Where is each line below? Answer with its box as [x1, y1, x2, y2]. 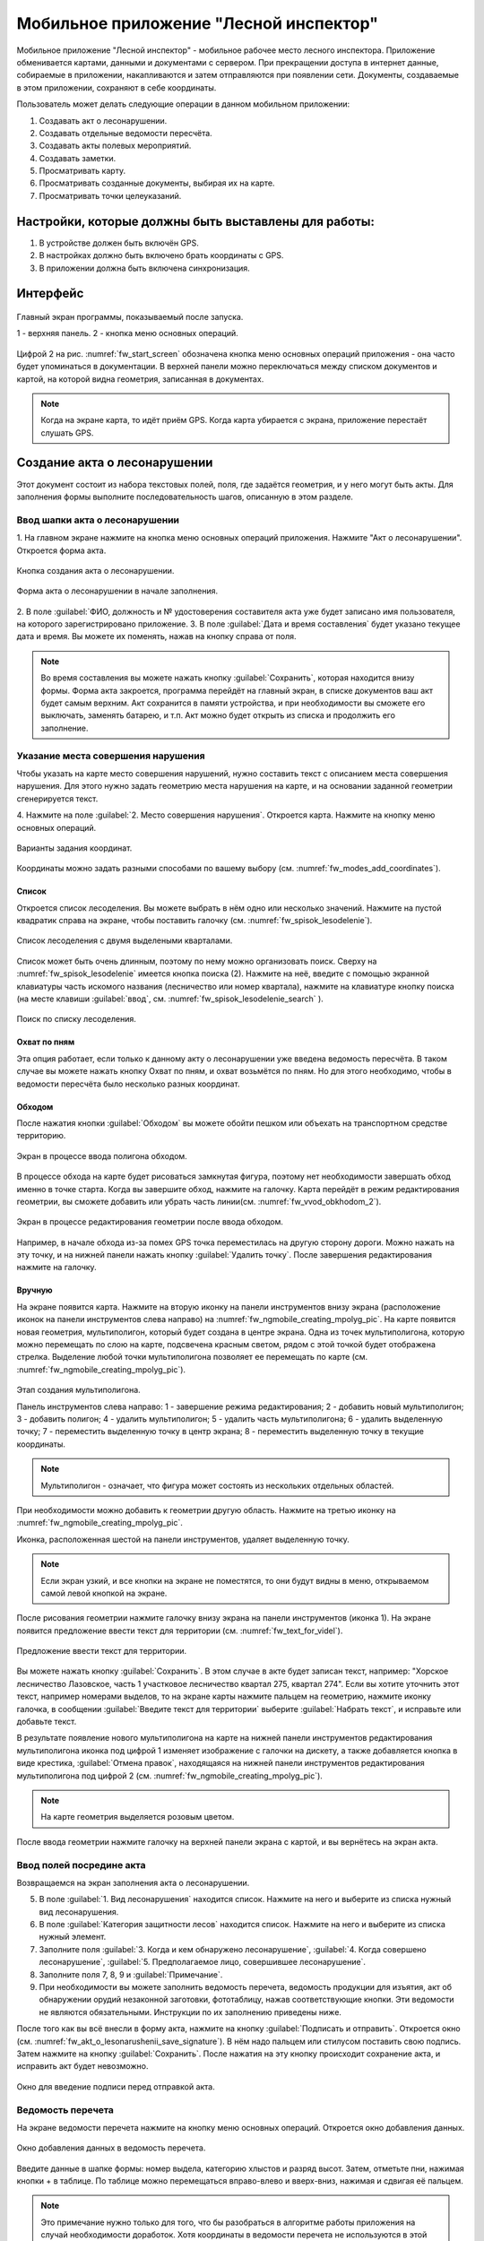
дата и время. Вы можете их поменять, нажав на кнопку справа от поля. [16, 631, 297, 642]
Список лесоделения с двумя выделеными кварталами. [16, 935, 233, 946]
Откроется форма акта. [16, 545, 107, 556]
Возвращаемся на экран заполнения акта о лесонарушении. [16, 1877, 250, 1888]
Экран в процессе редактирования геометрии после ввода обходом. [16, 1216, 284, 1227]
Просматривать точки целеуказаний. [39, 190, 182, 201]
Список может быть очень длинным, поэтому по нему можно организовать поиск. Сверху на [16, 956, 377, 966]
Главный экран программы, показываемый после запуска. [16, 311, 244, 322]
